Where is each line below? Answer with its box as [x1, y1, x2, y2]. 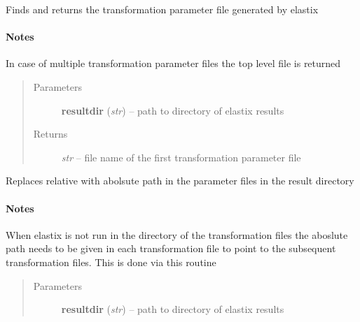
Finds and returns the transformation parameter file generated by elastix [6, 2, 319, 16]
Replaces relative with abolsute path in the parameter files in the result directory [6, 173, 354, 188]
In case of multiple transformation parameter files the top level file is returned [6, 56, 341, 71]
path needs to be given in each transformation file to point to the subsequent [6, 241, 336, 256]
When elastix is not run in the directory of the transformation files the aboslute [6, 227, 348, 242]
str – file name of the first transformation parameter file [61, 149, 301, 164]
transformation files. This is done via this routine [6, 254, 216, 269]
